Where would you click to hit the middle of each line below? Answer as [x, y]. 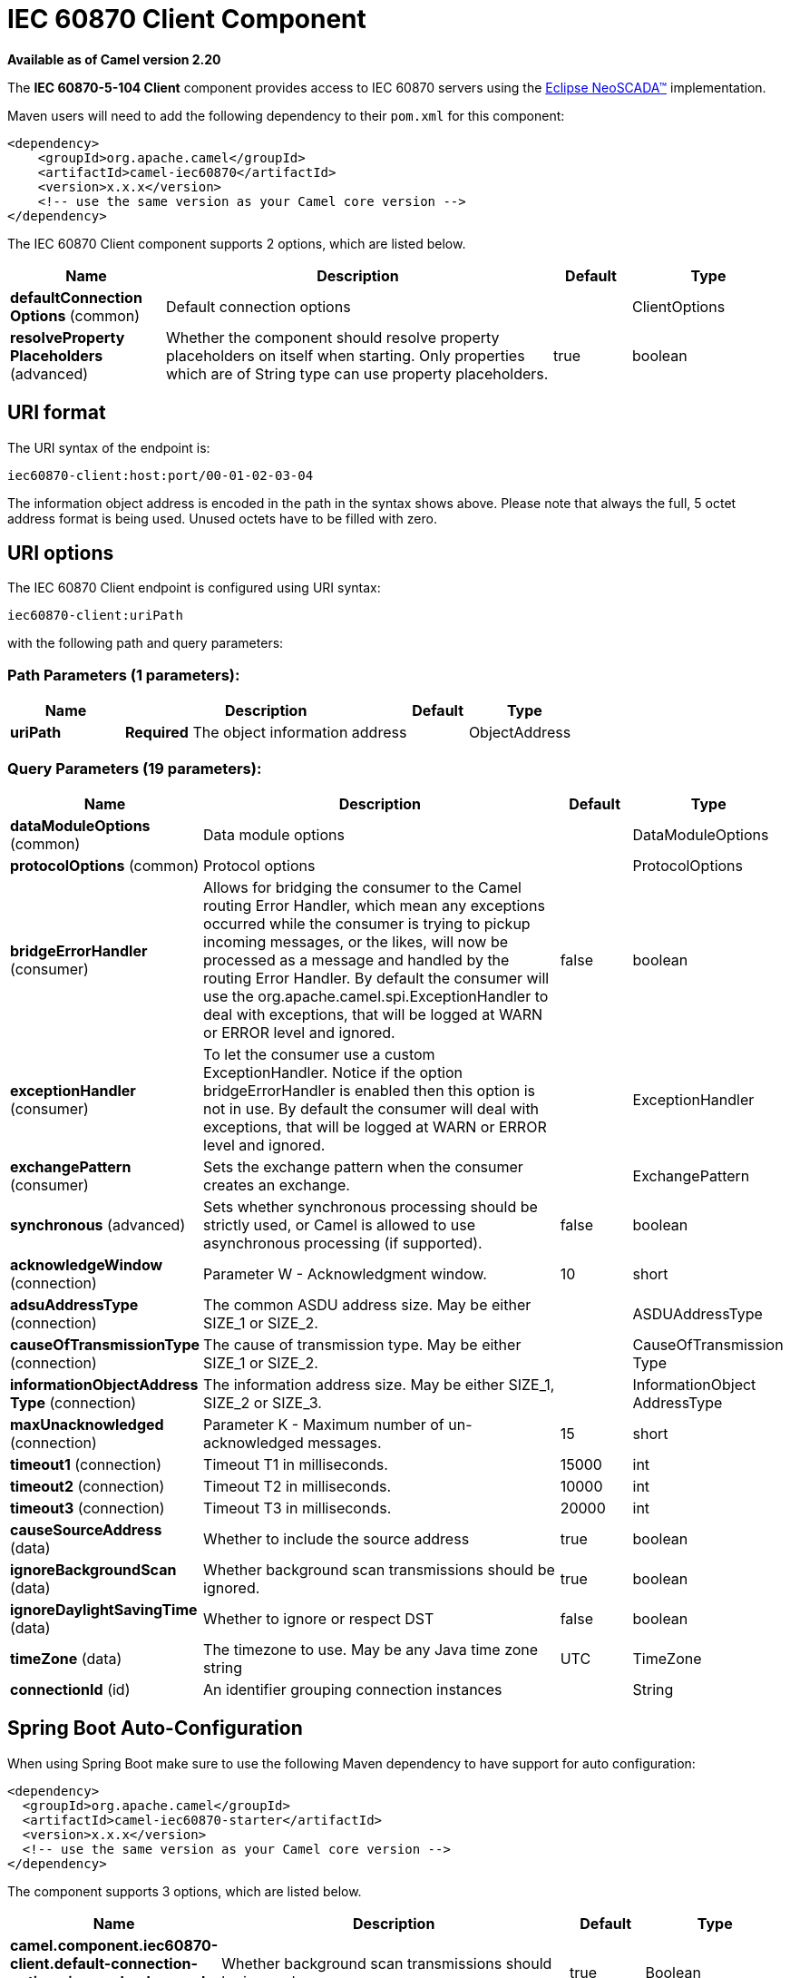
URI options [61, 553]
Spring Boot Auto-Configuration [155, 1728]
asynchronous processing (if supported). [343, 1243]
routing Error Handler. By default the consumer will [376, 978]
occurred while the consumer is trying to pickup [367, 923]
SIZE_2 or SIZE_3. [263, 1402]
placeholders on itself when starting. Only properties [346, 355]
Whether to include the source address [336, 1538]
